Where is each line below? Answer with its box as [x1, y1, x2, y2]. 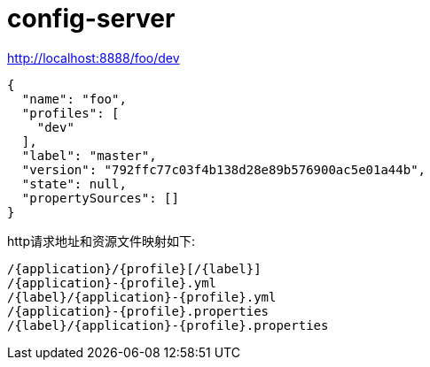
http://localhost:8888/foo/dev [7, 50, 180, 65]
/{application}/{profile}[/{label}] [7, 261, 262, 276]
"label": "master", [21, 148, 157, 163]
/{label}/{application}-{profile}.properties [7, 317, 329, 333]
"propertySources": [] [21, 190, 179, 205]
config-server [7, 4, 176, 34]
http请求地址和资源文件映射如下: [7, 233, 196, 248]
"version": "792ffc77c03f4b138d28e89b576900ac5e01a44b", [21, 162, 426, 177]
